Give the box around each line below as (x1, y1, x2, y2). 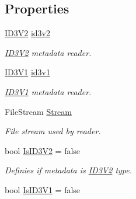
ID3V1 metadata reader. (5, 85, 92, 97)
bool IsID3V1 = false (5, 183, 81, 195)
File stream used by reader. (5, 125, 101, 137)
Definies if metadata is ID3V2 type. (5, 164, 132, 176)
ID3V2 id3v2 (5, 27, 50, 39)
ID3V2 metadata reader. (5, 46, 92, 58)
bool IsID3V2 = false (5, 144, 81, 156)
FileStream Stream (5, 105, 72, 117)
